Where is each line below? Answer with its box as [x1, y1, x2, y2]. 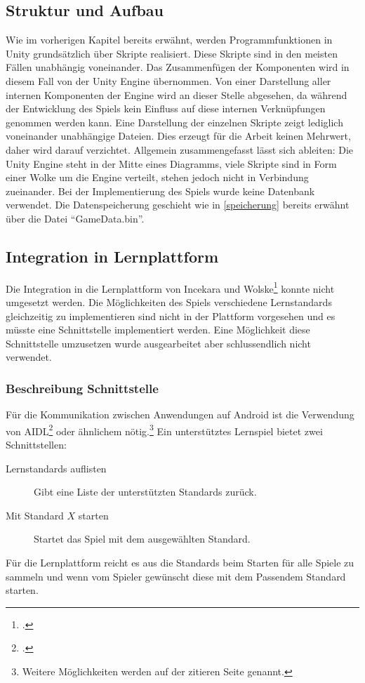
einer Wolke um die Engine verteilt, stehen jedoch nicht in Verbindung [6, 170, 309, 185]
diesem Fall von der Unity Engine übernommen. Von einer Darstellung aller [6, 73, 331, 88]
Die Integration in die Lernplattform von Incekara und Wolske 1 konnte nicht [6, 279, 335, 296]
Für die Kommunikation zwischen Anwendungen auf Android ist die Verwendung [6, 407, 354, 422]
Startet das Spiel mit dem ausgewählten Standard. [34, 531, 251, 546]
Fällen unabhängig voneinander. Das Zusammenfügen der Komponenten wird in [6, 60, 350, 74]
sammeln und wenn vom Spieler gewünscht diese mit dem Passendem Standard [6, 569, 346, 583]
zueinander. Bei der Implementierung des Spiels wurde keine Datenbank [6, 183, 315, 198]
